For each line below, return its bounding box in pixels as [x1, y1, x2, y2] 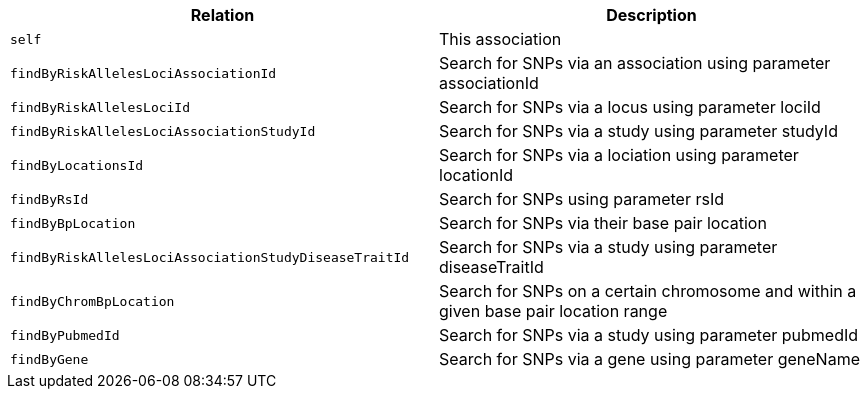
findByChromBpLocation [10, 293, 175, 309]
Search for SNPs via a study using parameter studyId [439, 121, 838, 141]
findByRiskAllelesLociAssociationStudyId [10, 123, 316, 139]
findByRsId [10, 191, 89, 207]
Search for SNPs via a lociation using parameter [439, 145, 799, 165]
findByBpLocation [10, 215, 136, 231]
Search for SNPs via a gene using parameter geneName [439, 349, 860, 369]
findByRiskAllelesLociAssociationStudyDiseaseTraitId [10, 249, 410, 265]
